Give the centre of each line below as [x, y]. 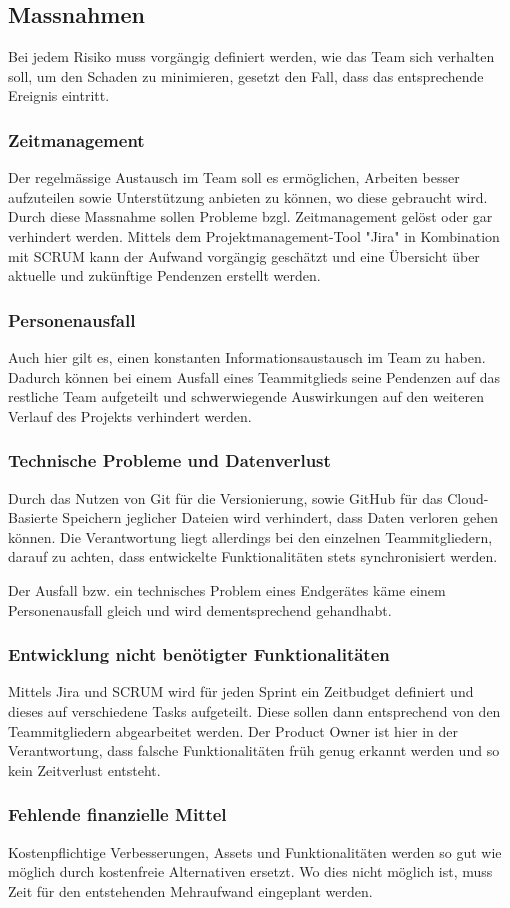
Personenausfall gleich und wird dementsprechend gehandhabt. [200, 609]
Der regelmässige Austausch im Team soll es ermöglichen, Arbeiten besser [234, 177]
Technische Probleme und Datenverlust [169, 460]
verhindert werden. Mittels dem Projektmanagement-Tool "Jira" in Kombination [254, 235]
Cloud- [468, 497]
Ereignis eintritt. [59, 95]
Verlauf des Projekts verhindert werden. [130, 415]
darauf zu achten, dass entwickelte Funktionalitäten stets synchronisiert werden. [253, 556]
